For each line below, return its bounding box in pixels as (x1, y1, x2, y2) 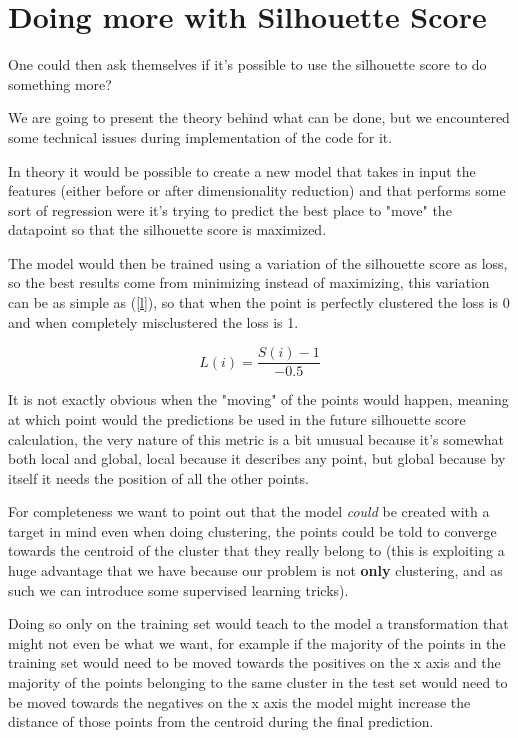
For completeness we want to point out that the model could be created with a (8, 501, 490, 522)
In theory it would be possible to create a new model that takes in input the (8, 160, 476, 181)
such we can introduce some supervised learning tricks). (8, 579, 349, 600)
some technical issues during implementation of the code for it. (8, 126, 393, 147)
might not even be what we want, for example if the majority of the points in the (8, 632, 506, 653)
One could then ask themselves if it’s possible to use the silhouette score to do (8, 54, 487, 75)
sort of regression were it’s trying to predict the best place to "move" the (8, 199, 452, 220)
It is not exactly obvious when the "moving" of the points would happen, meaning (8, 389, 509, 410)
